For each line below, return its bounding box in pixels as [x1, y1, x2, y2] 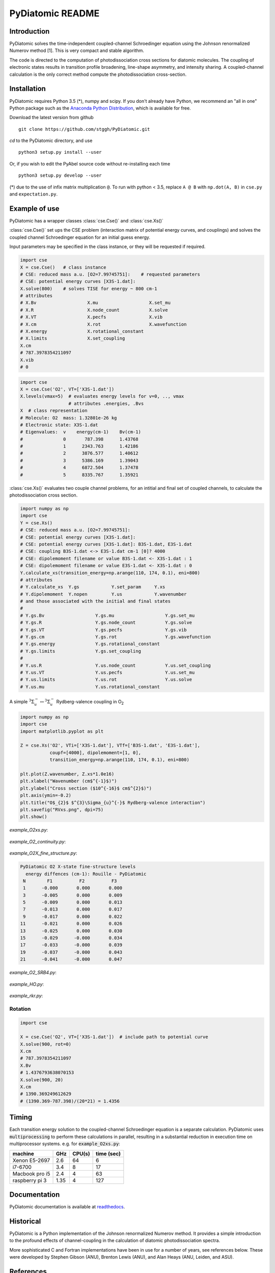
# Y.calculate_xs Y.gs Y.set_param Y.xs [20, 584, 166, 590]
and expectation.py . [9, 191, 58, 197]
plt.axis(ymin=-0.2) [20, 792, 71, 798]
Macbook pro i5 [12, 1170, 50, 1177]
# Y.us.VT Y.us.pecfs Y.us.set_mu [20, 670, 195, 675]
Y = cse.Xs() [20, 520, 53, 525]
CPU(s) [72, 1150, 90, 1157]
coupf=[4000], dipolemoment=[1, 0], [49, 750, 141, 756]
